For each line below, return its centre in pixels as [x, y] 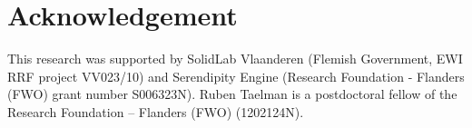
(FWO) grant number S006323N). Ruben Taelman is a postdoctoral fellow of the [232, 94]
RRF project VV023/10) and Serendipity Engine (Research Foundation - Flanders [236, 76]
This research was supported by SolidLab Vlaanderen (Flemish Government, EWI [235, 59]
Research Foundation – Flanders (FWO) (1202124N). [156, 111]
